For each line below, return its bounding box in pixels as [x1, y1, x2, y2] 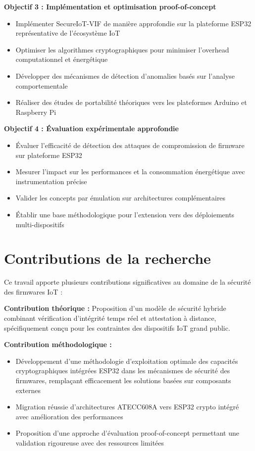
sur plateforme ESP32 [15, 150, 82, 160]
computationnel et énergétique [15, 54, 108, 64]
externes [15, 385, 41, 395]
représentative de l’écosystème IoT [15, 28, 120, 38]
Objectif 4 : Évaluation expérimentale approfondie [4, 123, 179, 134]
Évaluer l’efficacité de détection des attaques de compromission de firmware [15, 140, 245, 150]
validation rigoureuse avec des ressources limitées [15, 437, 164, 448]
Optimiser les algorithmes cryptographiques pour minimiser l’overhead [15, 44, 229, 54]
